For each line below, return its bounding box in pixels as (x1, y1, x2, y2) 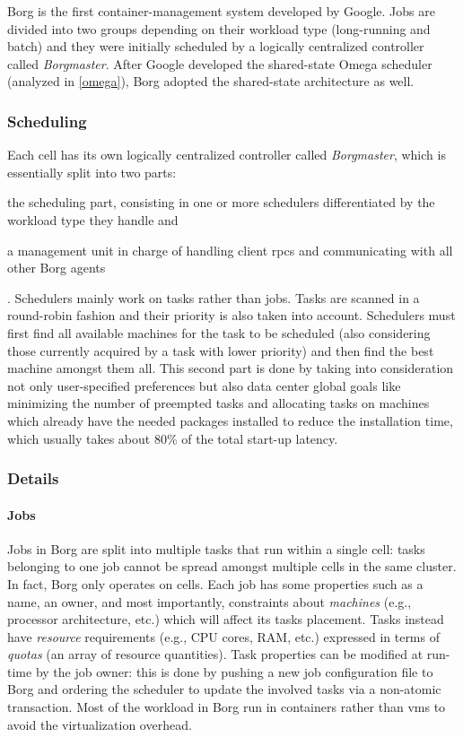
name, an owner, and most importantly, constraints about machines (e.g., (7, 592, 412, 611)
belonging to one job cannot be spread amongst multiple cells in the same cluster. (7, 557, 457, 576)
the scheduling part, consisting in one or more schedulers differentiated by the (7, 193, 435, 212)
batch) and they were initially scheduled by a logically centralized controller (7, 37, 424, 56)
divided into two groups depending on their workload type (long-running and (7, 19, 431, 38)
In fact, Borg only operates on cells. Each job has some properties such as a (7, 574, 424, 593)
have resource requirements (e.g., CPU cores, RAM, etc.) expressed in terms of (7, 627, 440, 646)
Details (7, 467, 59, 490)
